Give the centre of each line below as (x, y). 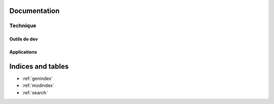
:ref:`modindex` (38, 85)
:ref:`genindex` (38, 79)
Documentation (35, 11)
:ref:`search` (35, 92)
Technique (23, 26)
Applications (23, 52)
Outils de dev (24, 39)
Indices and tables (39, 66)
